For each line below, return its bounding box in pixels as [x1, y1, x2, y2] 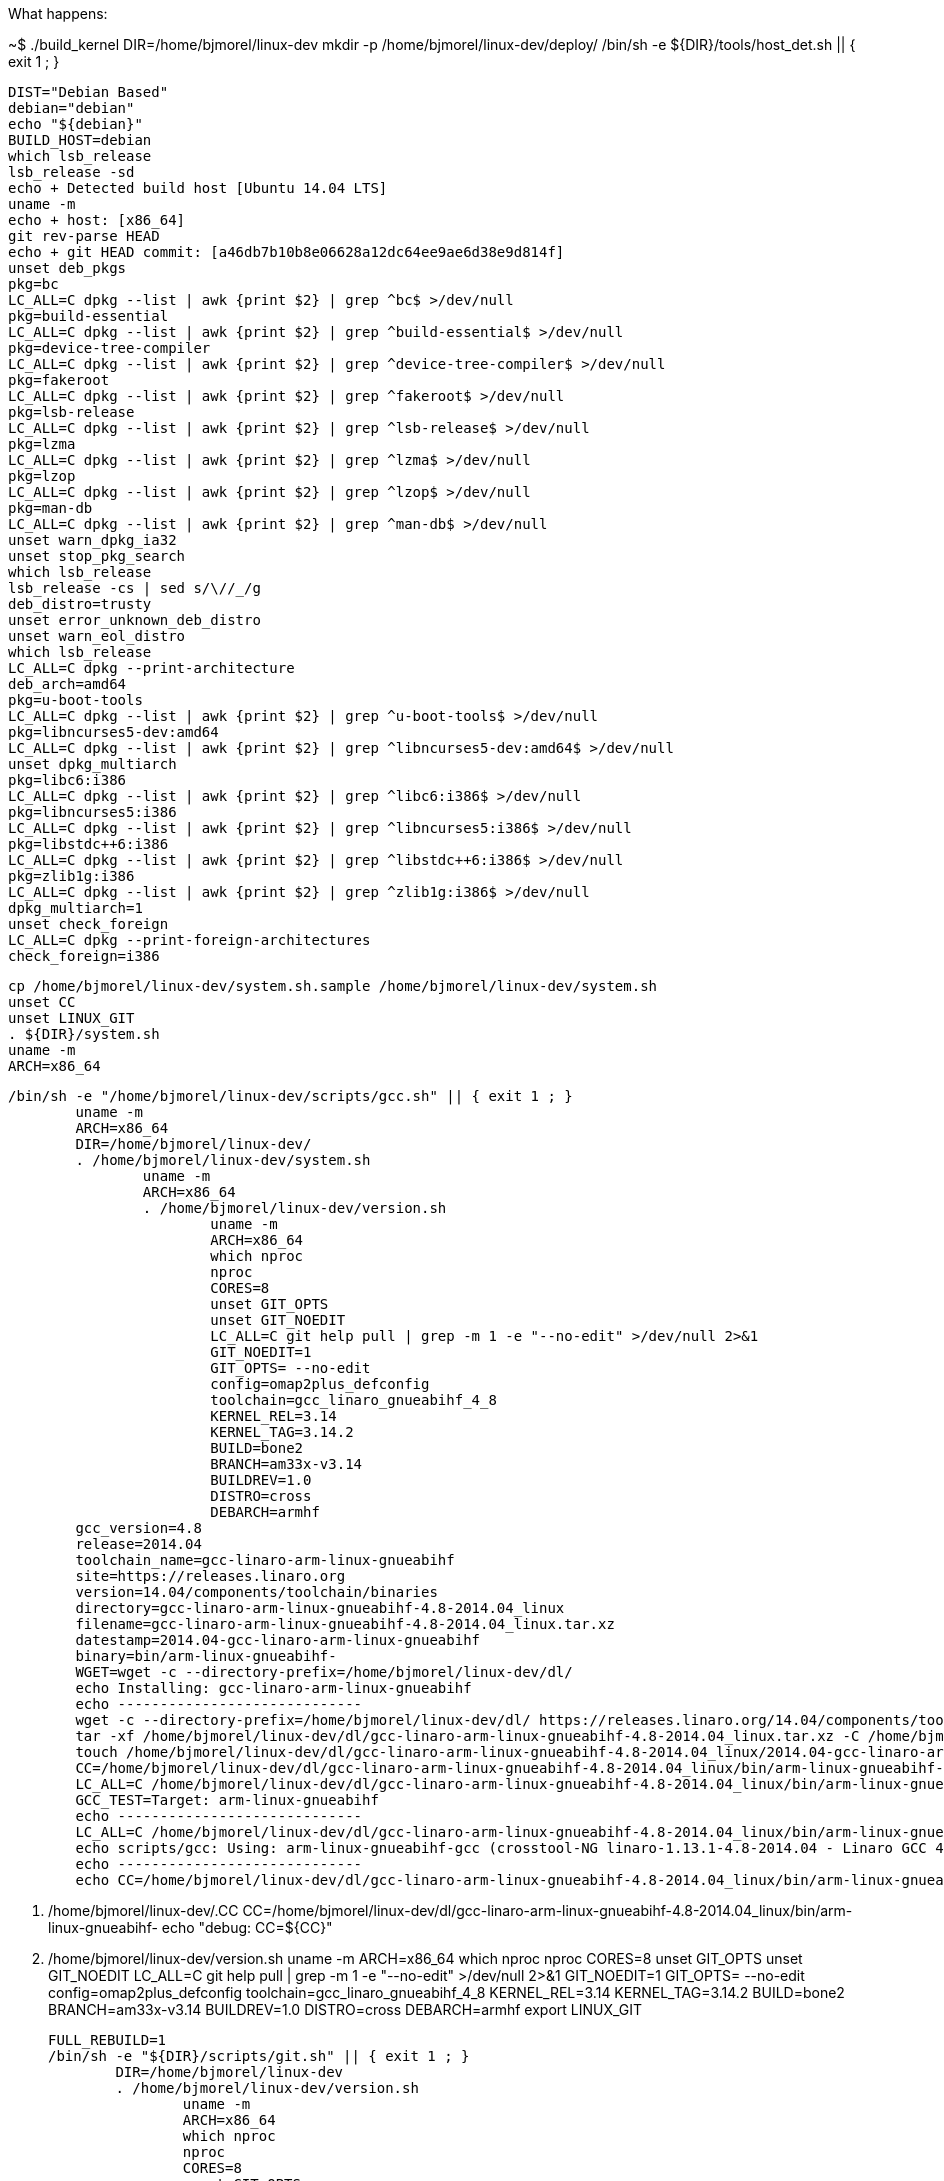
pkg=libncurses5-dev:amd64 [8, 724, 219, 740]
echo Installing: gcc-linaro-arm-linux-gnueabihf [75, 1680, 472, 1696]
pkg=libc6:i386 [8, 772, 127, 788]
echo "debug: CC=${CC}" [161, 1919, 333, 1936]
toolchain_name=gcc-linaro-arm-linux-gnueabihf [75, 1552, 455, 1568]
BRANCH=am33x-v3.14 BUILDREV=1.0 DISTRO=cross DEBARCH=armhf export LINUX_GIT [48, 2001, 643, 2018]
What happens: [8, 5, 108, 22]
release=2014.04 [75, 1536, 202, 1552]
